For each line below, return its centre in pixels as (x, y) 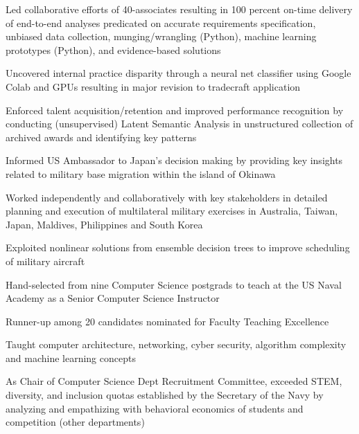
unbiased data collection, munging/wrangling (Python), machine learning (161, 36)
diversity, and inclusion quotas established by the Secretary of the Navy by (165, 395)
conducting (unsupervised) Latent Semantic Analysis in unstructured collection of (179, 124)
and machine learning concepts (71, 358)
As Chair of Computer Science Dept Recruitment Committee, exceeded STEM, (174, 381)
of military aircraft (45, 261)
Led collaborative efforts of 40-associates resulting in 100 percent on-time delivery (179, 9)
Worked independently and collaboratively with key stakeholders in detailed (167, 197)
